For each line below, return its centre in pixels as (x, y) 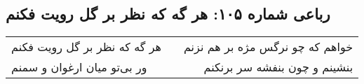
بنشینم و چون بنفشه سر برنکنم (278, 67)
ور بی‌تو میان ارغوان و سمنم (79, 67)
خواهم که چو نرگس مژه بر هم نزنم (268, 47)
